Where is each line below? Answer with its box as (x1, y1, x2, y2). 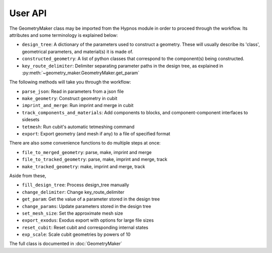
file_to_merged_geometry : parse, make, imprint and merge (22, 149, 152, 155)
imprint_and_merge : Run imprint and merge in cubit (22, 103, 133, 109)
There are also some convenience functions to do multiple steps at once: (9, 140, 161, 146)
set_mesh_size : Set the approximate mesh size (22, 210, 123, 216)
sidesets (22, 117, 40, 123)
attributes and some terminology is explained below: (9, 32, 118, 38)
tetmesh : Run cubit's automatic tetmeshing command (22, 124, 134, 130)
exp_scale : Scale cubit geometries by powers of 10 (22, 231, 131, 237)
